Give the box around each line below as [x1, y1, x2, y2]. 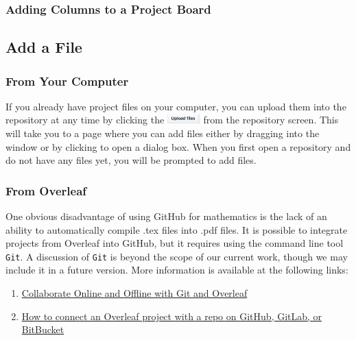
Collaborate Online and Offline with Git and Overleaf [21, 286, 248, 300]
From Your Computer [5, 72, 129, 89]
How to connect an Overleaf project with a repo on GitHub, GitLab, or [21, 308, 322, 323]
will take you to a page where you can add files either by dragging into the [5, 126, 320, 141]
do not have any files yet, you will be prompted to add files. [5, 153, 257, 167]
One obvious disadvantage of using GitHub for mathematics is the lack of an [5, 209, 327, 223]
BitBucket [21, 322, 64, 337]
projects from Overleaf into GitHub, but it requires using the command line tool [5, 236, 344, 250]
